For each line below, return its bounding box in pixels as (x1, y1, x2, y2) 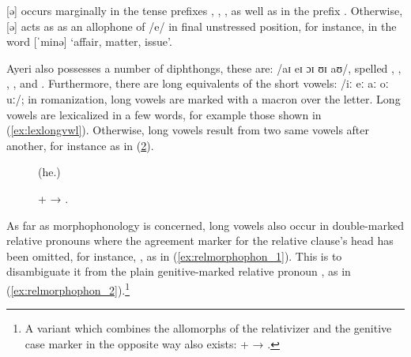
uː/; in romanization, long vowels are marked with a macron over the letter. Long (6, 90, 401, 107)
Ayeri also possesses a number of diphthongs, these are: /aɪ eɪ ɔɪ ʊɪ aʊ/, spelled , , (6, 59, 402, 76)
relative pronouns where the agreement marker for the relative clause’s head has (6, 232, 394, 249)
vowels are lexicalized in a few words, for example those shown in (6, 106, 322, 122)
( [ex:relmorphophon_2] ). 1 (6, 279, 130, 298)
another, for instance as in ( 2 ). (6, 137, 154, 153)
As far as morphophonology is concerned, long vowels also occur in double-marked (6, 216, 405, 233)
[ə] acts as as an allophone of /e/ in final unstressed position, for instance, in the (6, 17, 397, 34)
